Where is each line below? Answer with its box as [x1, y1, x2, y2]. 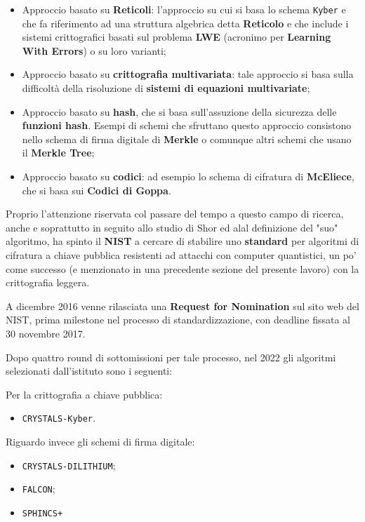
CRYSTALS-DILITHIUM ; [22, 457, 116, 472]
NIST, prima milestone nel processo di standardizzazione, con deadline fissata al [6, 312, 350, 327]
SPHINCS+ [22, 508, 63, 518]
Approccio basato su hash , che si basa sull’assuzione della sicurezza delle [22, 104, 337, 119]
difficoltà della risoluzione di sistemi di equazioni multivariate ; [22, 81, 310, 95]
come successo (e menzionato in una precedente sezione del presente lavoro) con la [6, 261, 359, 276]
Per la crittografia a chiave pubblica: [6, 387, 163, 401]
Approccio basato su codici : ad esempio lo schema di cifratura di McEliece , [22, 169, 354, 183]
